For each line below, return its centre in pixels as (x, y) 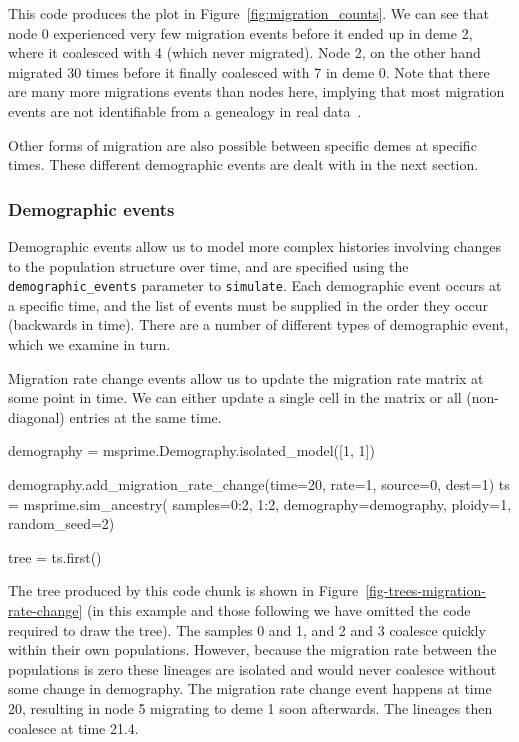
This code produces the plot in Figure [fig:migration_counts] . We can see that (248, 13)
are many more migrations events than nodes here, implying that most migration (256, 91)
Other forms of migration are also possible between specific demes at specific (242, 144)
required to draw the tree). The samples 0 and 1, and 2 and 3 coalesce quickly (247, 629)
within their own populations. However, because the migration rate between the (252, 649)
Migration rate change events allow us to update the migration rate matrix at (246, 377)
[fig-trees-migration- (425, 590)
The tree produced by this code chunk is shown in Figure (183, 590)
